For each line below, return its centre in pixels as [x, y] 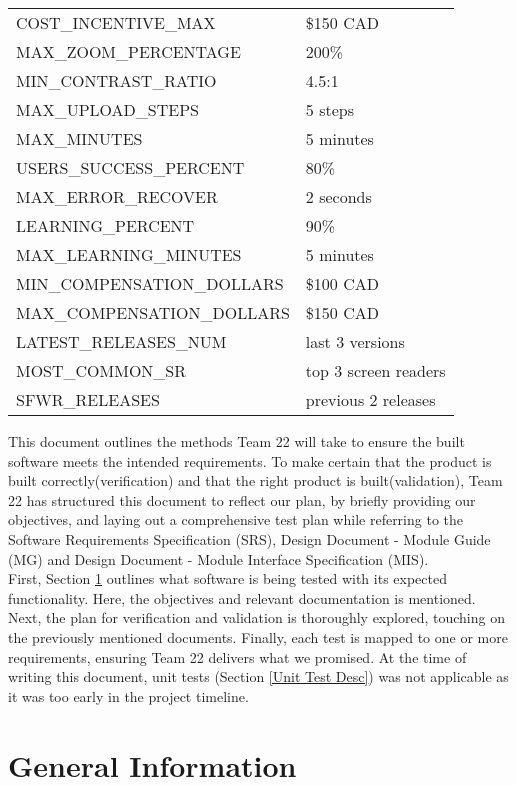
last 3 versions [355, 341]
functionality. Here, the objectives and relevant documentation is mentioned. [242, 597]
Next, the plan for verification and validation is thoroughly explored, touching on [256, 617]
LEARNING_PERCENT [105, 225]
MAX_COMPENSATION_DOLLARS [153, 312]
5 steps [329, 109]
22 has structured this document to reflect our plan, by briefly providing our [242, 499]
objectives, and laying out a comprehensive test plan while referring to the [235, 519]
